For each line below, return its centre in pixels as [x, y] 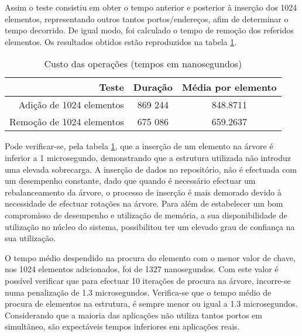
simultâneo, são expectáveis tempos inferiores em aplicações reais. [122, 326]
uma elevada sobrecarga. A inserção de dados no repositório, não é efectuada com [151, 169]
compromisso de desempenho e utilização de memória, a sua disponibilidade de [146, 215]
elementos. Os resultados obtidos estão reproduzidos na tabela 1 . [121, 41]
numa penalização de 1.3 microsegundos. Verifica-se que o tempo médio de [138, 292]
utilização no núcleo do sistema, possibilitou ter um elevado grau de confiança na [150, 226]
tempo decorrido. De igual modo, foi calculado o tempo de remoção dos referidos [150, 30]
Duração [153, 87]
